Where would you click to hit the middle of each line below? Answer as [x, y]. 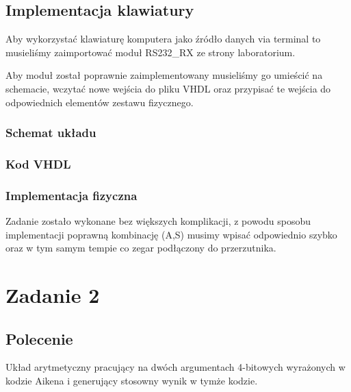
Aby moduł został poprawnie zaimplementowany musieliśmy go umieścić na [164, 75]
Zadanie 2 [53, 295]
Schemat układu [51, 133]
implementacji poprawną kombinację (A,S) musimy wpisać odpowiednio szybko [171, 234]
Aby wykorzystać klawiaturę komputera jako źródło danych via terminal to [163, 39]
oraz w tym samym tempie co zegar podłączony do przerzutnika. [141, 248]
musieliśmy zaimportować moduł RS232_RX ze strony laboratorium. [151, 52]
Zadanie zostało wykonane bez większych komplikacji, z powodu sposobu [158, 221]
